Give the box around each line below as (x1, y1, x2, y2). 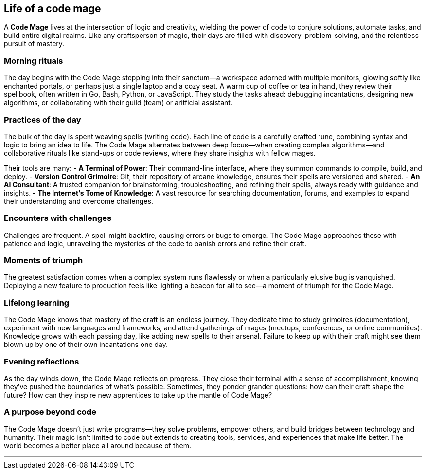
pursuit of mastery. (4, 39, 65, 48)
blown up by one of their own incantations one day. (4, 340, 168, 349)
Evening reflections (4, 356, 79, 366)
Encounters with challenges (4, 213, 112, 223)
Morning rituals (4, 55, 63, 66)
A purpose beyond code (4, 407, 96, 417)
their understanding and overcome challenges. (4, 197, 153, 205)
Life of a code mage (4, 2, 101, 15)
